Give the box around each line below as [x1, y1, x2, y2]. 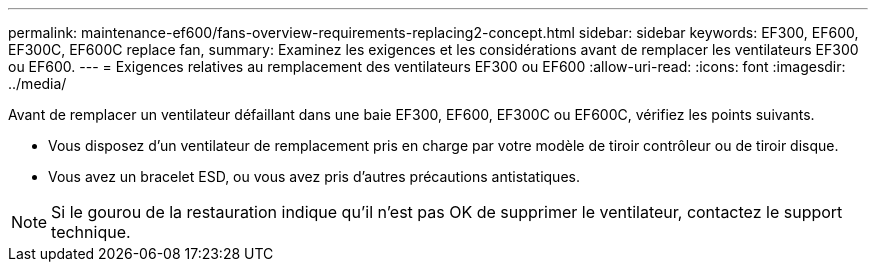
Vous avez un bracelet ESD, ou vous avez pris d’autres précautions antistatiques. [48, 168, 580, 185]
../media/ [8, 75, 67, 92]
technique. [51, 222, 131, 242]
